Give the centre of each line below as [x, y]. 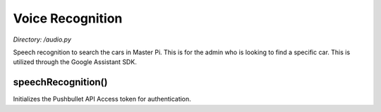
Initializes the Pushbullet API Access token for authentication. [102, 99]
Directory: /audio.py [42, 39]
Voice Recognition [68, 18]
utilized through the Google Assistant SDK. [75, 62]
